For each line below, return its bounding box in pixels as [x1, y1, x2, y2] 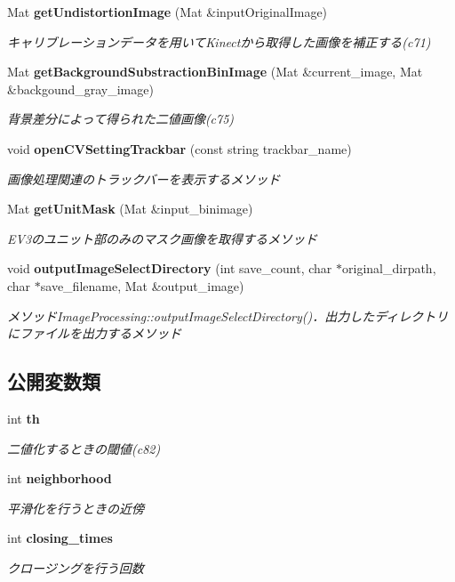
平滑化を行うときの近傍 [7, 498, 144, 517]
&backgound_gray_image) [7, 79, 154, 98]
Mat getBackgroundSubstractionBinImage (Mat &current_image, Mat [7, 62, 423, 81]
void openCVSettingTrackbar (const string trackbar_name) [7, 139, 352, 158]
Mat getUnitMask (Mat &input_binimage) [7, 199, 253, 218]
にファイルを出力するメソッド [7, 324, 181, 343]
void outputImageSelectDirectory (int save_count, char [7, 259, 332, 278]
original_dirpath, [342, 259, 436, 278]
